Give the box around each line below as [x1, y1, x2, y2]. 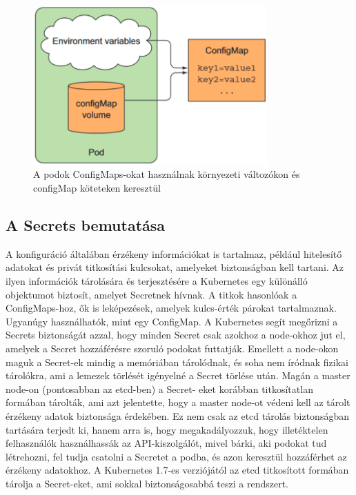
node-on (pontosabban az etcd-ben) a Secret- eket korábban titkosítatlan [6, 381, 313, 396]
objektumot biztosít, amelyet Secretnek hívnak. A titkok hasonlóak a [6, 287, 297, 301]
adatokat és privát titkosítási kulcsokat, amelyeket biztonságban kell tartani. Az [6, 260, 344, 274]
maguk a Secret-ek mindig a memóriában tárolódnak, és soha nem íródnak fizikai [6, 354, 348, 369]
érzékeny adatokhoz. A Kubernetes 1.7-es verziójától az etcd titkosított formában [6, 463, 349, 477]
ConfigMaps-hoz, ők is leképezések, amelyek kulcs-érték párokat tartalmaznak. [6, 301, 337, 315]
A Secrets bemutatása [6, 214, 166, 236]
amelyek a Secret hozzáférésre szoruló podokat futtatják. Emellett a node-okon [6, 341, 339, 355]
